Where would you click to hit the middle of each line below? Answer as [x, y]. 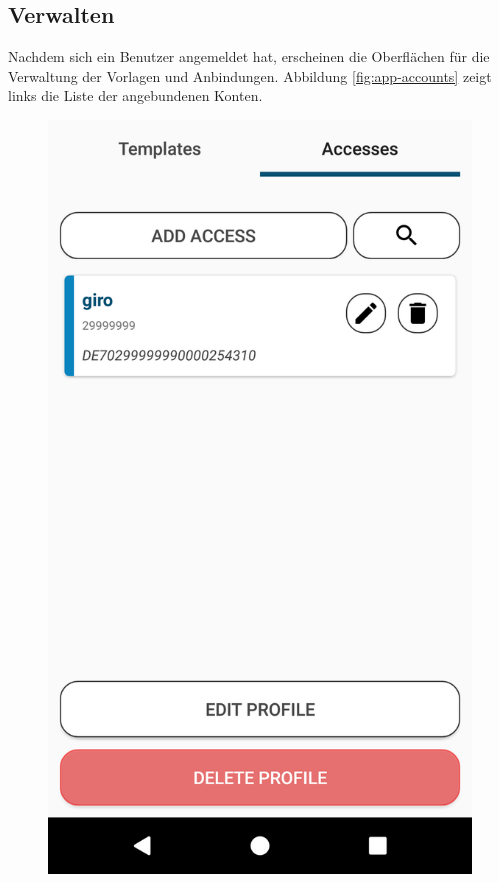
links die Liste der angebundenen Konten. [135, 95]
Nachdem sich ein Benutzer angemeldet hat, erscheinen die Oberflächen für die [249, 56]
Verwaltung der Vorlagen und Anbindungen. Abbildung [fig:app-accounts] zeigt [250, 75]
